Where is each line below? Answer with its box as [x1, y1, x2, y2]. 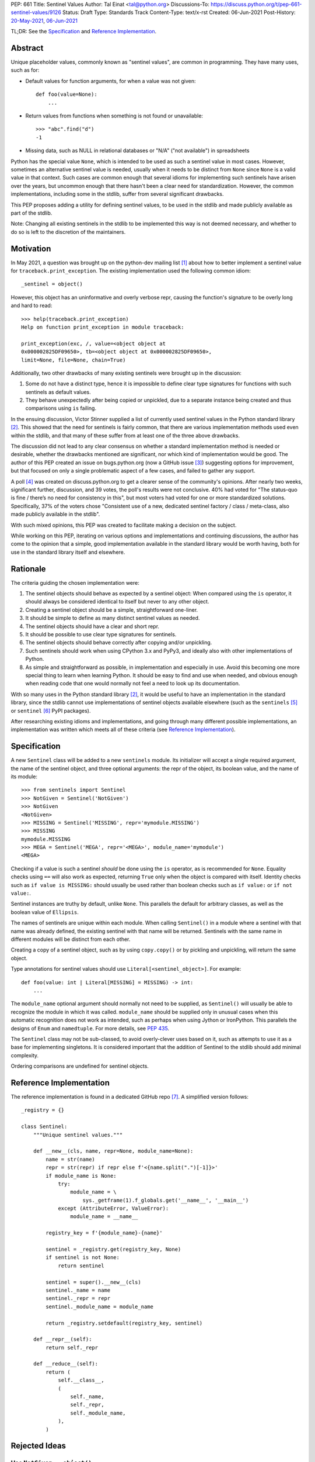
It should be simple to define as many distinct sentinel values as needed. [25, 615, 200, 622]
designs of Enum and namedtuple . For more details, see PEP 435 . [10, 1025, 169, 1032]
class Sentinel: [21, 1123, 68, 1130]
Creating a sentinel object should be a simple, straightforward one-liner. [25, 606, 198, 613]
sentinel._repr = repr [45, 1295, 111, 1302]
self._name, [70, 1394, 104, 1400]
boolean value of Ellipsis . [10, 908, 79, 915]
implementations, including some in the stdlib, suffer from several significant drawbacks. [10, 191, 224, 198]
